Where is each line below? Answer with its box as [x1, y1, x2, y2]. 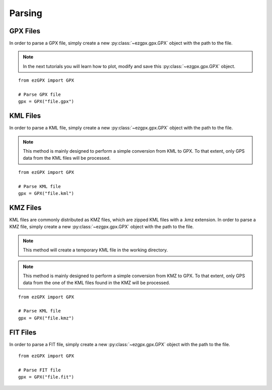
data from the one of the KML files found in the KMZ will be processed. [23, 280, 170, 286]
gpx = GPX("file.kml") [18, 190, 75, 197]
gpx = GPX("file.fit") [18, 374, 75, 380]
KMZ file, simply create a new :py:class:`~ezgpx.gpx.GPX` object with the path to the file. [9, 224, 194, 230]
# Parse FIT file [18, 367, 61, 373]
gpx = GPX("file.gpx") [18, 99, 75, 104]
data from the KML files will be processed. [23, 155, 111, 161]
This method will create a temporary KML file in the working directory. [23, 247, 168, 253]
